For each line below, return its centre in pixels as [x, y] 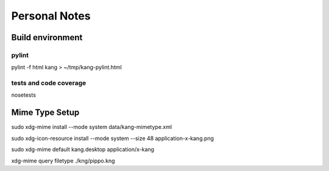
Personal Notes [51, 16]
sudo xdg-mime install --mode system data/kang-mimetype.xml [92, 127]
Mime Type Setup [45, 113]
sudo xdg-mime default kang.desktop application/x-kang [83, 150]
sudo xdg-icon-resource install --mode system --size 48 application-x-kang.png [113, 138]
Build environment [47, 37]
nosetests [24, 95]
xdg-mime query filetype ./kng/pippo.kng [63, 161]
